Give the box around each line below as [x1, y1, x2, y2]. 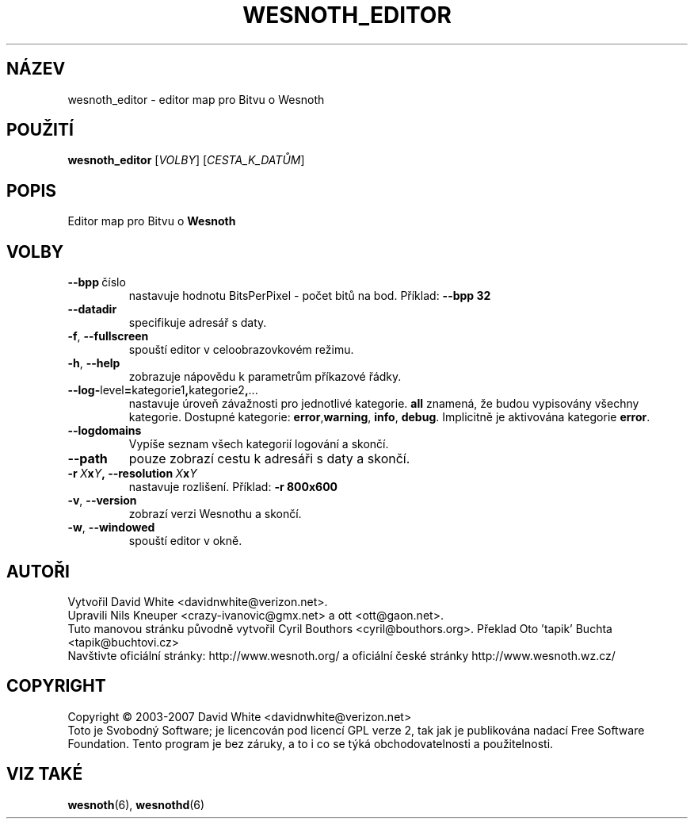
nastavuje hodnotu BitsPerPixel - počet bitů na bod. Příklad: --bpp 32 [128, 289, 491, 303]
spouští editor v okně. [128, 534, 242, 548]
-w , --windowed [67, 520, 155, 535]
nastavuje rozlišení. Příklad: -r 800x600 [128, 480, 338, 494]
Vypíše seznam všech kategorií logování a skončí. [128, 437, 389, 451]
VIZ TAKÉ [6, 764, 83, 785]
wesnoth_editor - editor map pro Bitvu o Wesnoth [67, 92, 325, 106]
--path [67, 451, 108, 467]
